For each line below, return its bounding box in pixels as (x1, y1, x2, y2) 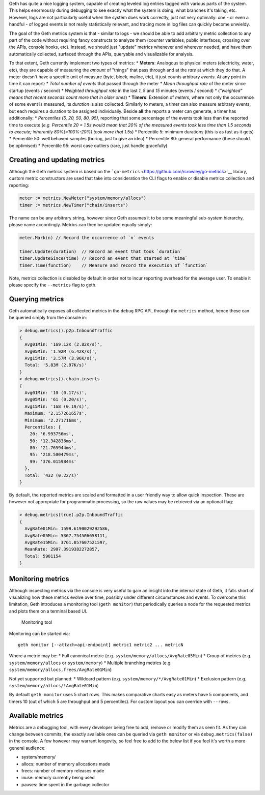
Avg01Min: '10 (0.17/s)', (25, 390, 87, 396)
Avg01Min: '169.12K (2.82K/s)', (25, 342, 103, 347)
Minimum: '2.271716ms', (25, 417, 82, 423)
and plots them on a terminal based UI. (9, 608, 88, 614)
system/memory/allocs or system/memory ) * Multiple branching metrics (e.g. (9, 660, 172, 666)
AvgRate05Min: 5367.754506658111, (25, 533, 108, 538)
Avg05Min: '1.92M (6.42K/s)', (25, 348, 98, 354)
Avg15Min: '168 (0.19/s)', (25, 403, 90, 409)
